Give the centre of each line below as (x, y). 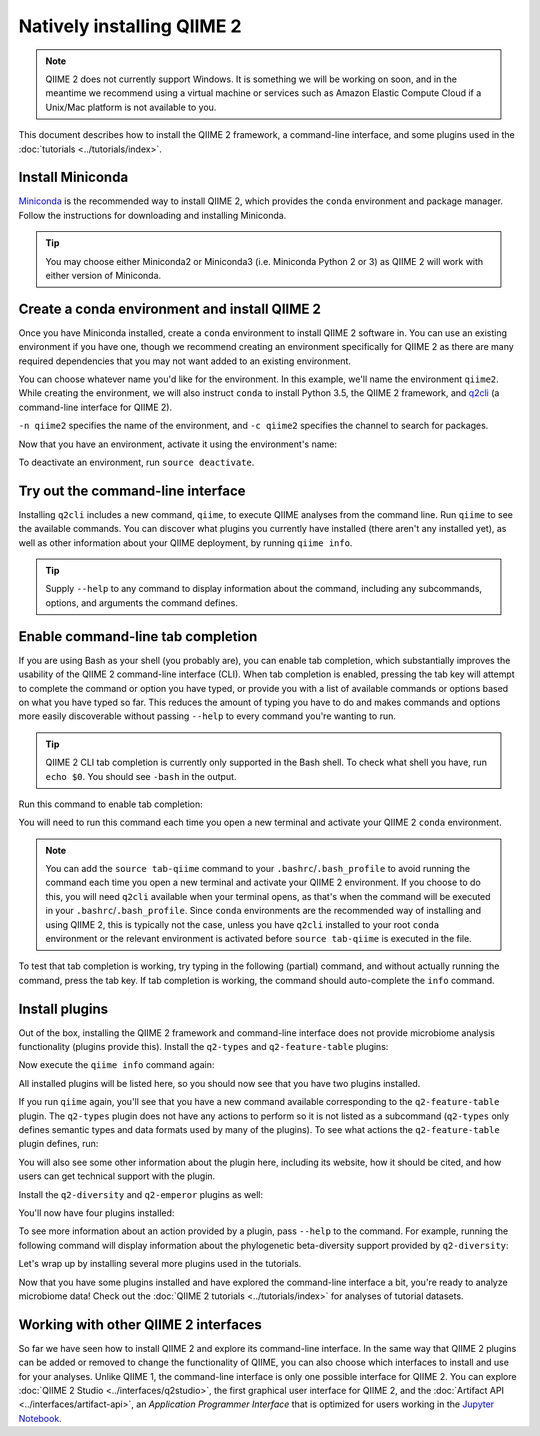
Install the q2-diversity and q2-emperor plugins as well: (141, 1194)
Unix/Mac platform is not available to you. (131, 107)
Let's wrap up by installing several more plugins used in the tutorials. (160, 1264)
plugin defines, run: (58, 1144)
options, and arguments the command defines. (142, 602)
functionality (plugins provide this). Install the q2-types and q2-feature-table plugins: (203, 1047)
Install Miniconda (73, 177)
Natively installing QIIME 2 (130, 26)
